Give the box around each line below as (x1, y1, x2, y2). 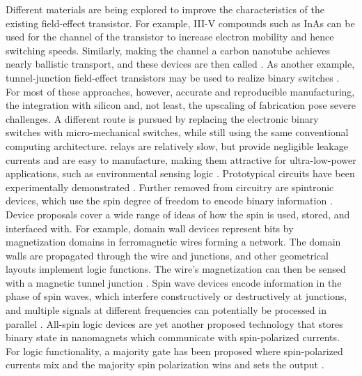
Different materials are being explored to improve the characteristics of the (6, 2, 324, 16)
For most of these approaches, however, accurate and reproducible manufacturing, (6, 84, 355, 98)
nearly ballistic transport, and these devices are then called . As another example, (6, 57, 355, 71)
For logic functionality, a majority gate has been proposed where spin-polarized (6, 343, 343, 358)
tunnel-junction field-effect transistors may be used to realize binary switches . (6, 70, 340, 84)
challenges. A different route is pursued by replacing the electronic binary (6, 111, 319, 126)
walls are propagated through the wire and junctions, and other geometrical (6, 248, 329, 262)
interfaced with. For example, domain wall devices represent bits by (6, 220, 294, 235)
